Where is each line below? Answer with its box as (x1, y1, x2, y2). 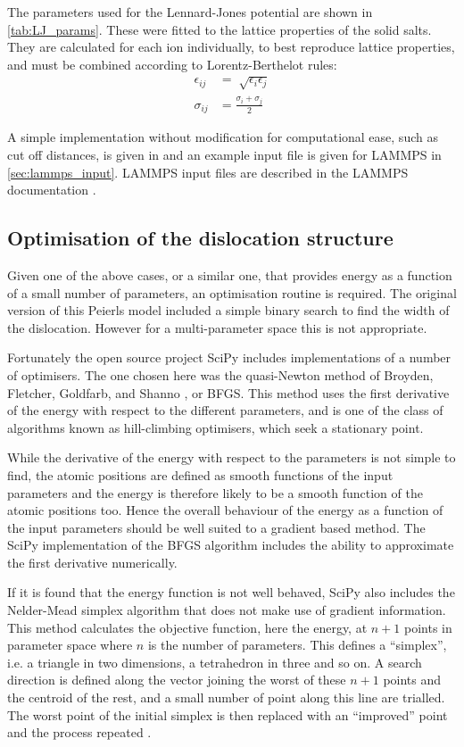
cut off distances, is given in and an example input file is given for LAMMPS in (7, 145, 442, 163)
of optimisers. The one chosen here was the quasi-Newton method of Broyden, (7, 365, 434, 384)
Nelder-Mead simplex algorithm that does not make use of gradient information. (7, 601, 446, 619)
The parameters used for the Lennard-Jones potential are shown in (7, 3, 373, 21)
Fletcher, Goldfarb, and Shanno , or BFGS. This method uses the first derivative (7, 383, 450, 402)
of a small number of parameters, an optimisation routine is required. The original (7, 283, 457, 302)
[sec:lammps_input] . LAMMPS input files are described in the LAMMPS (7, 162, 409, 181)
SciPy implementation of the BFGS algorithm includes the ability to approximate (7, 535, 454, 554)
